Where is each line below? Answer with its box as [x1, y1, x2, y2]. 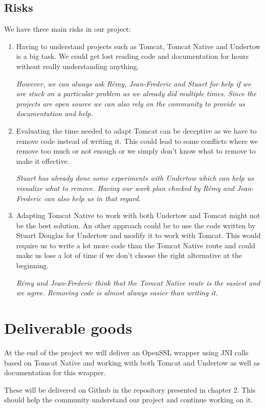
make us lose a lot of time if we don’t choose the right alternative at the [16, 250, 242, 261]
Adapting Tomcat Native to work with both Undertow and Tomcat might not [16, 210, 260, 221]
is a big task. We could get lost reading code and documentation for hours [16, 51, 249, 61]
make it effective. [16, 155, 70, 166]
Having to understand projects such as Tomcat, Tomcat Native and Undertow [16, 40, 261, 51]
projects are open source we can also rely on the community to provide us [16, 98, 245, 109]
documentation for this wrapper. [4, 367, 106, 378]
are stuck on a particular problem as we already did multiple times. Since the [16, 88, 257, 99]
